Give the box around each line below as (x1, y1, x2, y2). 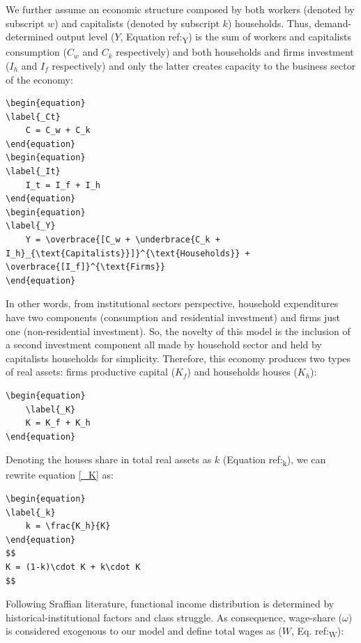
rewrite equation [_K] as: (6, 467, 114, 482)
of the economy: (6, 72, 73, 86)
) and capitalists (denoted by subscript (54, 15, 220, 30)
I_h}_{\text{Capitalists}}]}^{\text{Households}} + (6, 248, 250, 258)
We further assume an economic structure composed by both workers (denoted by (6, 2, 355, 16)
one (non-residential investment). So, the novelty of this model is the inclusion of (6, 323, 351, 338)
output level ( (56, 29, 115, 44)
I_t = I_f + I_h (25, 180, 101, 190)
